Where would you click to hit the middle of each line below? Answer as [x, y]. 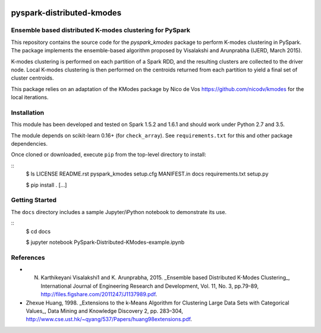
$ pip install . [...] [46, 185]
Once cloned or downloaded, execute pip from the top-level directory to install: [108, 155]
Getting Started [34, 200]
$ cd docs [38, 231]
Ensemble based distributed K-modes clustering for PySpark [100, 30]
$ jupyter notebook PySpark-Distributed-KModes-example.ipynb [105, 242]
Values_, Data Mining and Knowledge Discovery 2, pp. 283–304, [105, 311]
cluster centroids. [32, 78]
